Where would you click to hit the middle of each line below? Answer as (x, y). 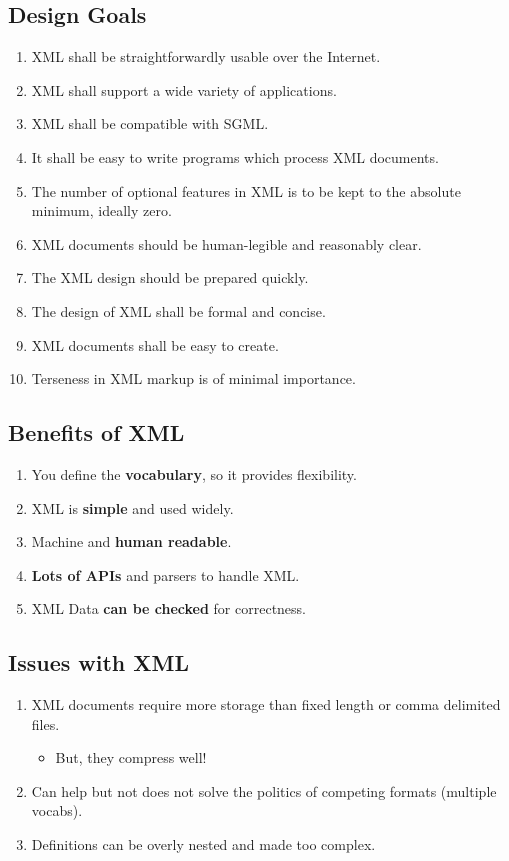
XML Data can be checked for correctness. (168, 608)
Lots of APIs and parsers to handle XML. (165, 574)
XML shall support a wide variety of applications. (184, 89)
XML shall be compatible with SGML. (150, 123)
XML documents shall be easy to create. (155, 344)
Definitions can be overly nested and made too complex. (203, 844)
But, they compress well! (131, 757)
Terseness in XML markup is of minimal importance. (193, 378)
